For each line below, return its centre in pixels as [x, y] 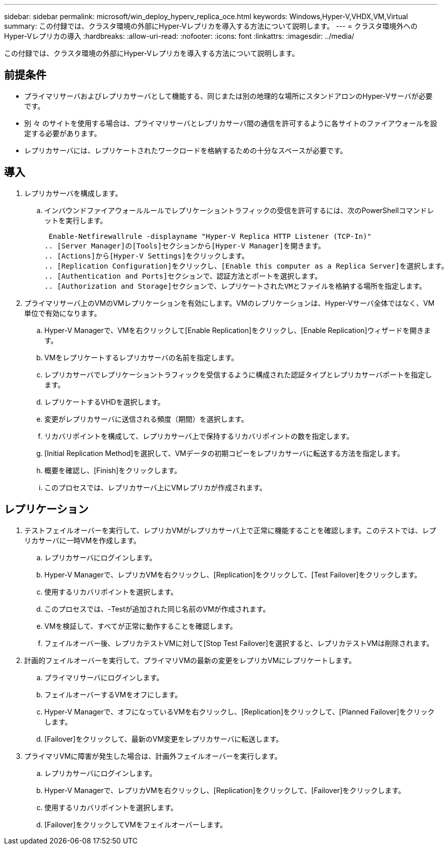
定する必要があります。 [63, 133]
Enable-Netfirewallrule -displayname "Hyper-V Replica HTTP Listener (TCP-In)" [210, 236]
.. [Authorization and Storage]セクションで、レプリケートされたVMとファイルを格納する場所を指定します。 [235, 286]
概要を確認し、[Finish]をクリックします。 [113, 470]
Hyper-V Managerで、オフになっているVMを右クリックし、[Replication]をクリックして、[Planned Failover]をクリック [240, 711]
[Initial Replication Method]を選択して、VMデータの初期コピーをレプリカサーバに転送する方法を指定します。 [224, 453]
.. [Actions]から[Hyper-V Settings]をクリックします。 [147, 256]
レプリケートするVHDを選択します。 [105, 402]
